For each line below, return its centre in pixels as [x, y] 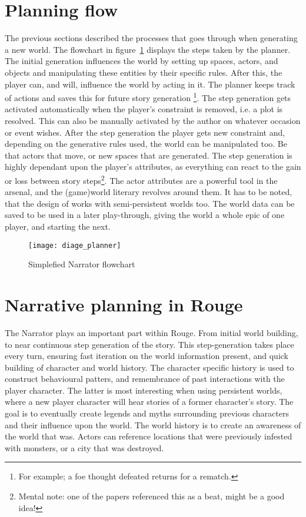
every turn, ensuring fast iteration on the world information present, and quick [147, 356]
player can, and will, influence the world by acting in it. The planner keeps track [150, 84]
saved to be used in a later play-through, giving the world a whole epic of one [145, 215]
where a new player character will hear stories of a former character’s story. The [149, 402]
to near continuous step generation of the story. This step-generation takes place [149, 344]
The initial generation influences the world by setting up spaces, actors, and [142, 61]
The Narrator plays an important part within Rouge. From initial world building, [152, 332]
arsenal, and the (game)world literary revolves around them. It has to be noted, [149, 192]
